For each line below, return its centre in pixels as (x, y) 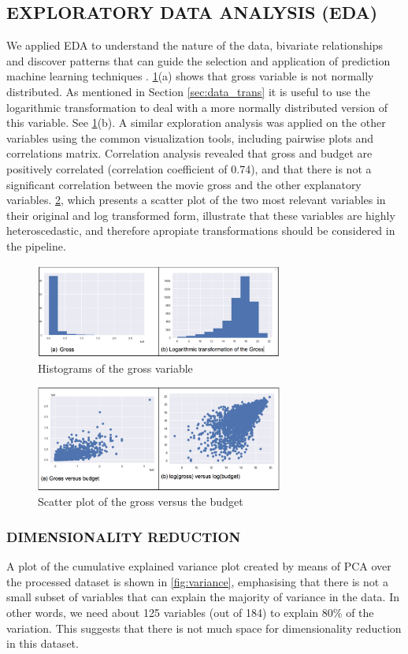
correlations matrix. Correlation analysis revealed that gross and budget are (189, 153)
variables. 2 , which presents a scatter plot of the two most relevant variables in (196, 200)
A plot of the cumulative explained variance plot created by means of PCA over (199, 566)
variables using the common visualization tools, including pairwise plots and (190, 137)
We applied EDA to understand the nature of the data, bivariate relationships (195, 45)
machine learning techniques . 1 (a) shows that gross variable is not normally (190, 76)
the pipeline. (36, 245)
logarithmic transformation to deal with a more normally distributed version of (197, 107)
